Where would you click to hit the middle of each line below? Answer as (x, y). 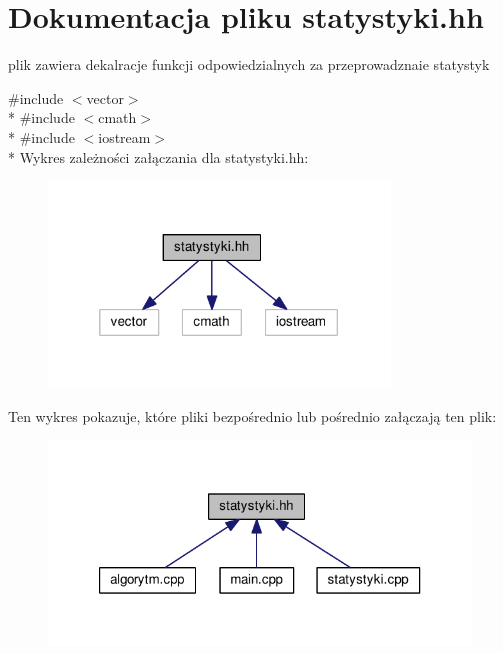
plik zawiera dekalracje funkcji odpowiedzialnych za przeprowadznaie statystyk (249, 64)
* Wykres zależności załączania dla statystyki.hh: (158, 156)
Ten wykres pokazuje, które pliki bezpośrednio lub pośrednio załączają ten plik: (252, 416)
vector (105, 97)
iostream (124, 136)
